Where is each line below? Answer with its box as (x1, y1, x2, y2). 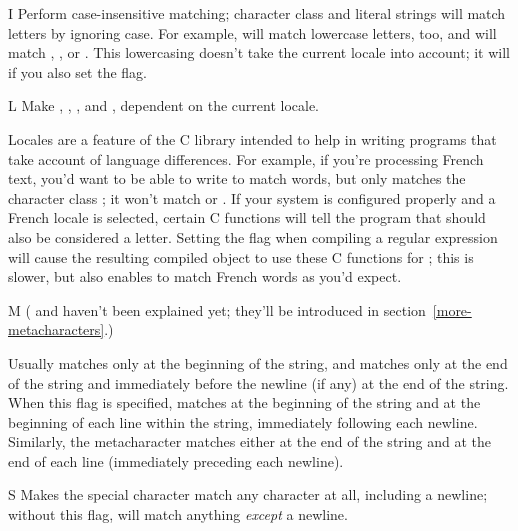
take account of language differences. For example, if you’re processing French (8, 148, 484, 169)
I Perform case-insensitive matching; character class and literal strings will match (8, 3, 506, 23)
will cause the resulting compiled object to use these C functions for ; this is (8, 246, 474, 267)
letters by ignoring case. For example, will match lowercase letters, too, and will (8, 22, 497, 43)
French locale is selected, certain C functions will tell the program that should (8, 207, 486, 228)
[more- (432, 299, 472, 320)
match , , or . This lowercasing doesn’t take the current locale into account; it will (8, 42, 511, 63)
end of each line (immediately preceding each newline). (8, 450, 344, 471)
